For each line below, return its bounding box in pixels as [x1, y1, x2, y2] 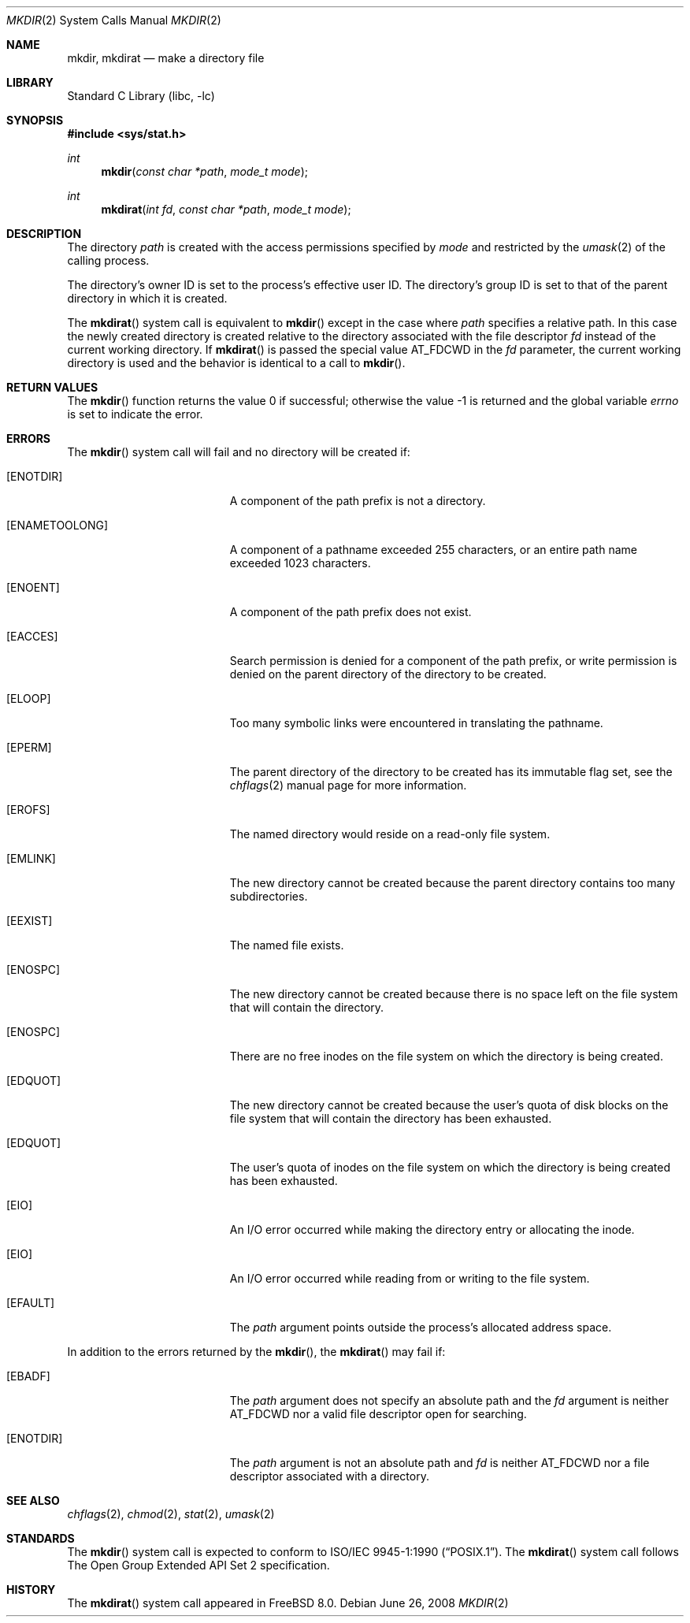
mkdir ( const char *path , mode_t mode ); [101, 165, 309, 178]
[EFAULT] [6, 1296, 55, 1309]
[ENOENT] [6, 581, 60, 594]
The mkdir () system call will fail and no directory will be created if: [67, 445, 410, 459]
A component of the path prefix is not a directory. [229, 494, 486, 507]
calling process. [67, 254, 150, 267]
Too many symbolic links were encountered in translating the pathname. [229, 716, 603, 730]
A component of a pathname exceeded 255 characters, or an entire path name [229, 543, 637, 556]
